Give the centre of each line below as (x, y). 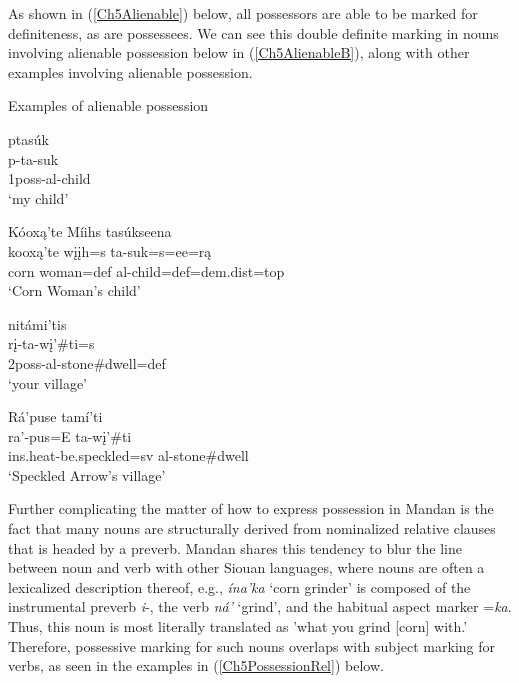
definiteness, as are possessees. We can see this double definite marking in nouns (253, 32)
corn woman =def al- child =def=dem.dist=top (146, 270)
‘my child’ (38, 197)
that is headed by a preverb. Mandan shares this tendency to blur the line (235, 547)
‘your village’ (48, 382)
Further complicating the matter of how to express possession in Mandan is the (251, 508)
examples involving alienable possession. (130, 71)
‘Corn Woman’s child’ (74, 290)
